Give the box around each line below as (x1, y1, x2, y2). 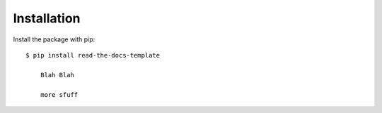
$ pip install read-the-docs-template (25, 51, 161, 59)
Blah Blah (40, 71, 74, 79)
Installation (13, 11, 81, 26)
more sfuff (40, 91, 79, 98)
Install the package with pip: (13, 35, 95, 44)
